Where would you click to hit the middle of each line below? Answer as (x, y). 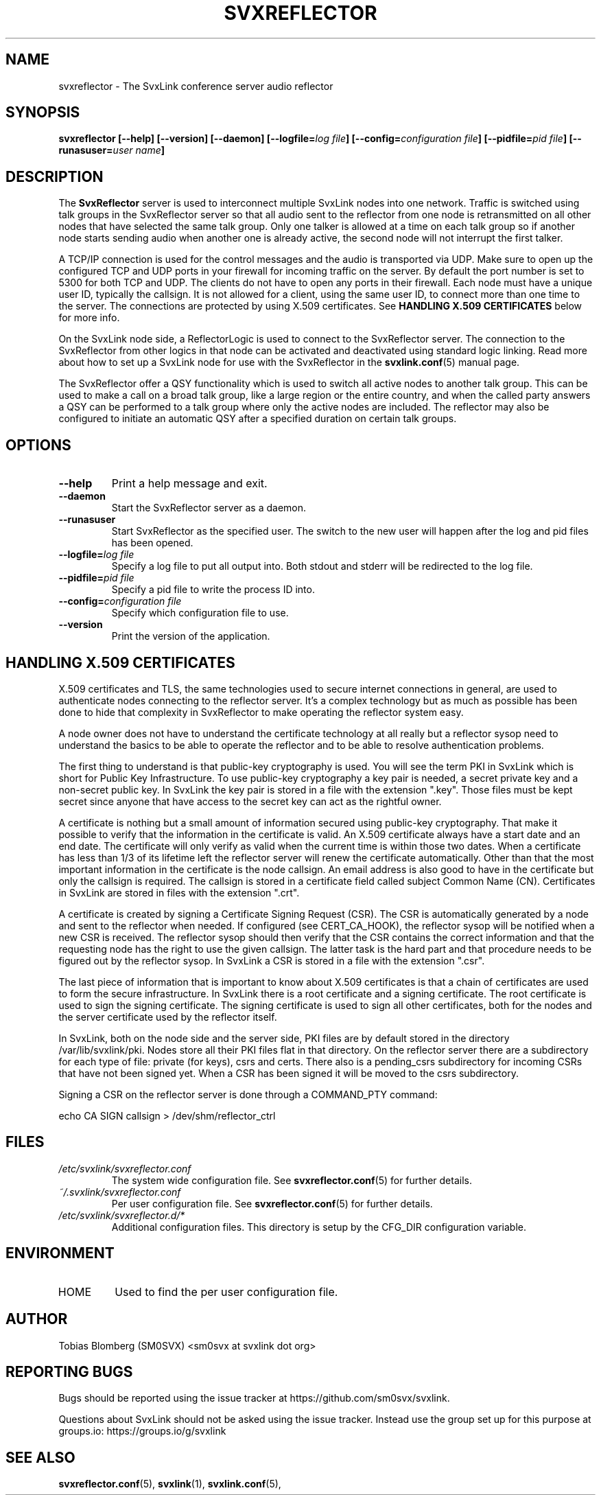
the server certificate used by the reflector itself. (168, 1017)
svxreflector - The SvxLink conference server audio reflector (196, 86)
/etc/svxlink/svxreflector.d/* (122, 1215)
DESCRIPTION (55, 176)
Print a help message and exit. (189, 484)
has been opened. (152, 543)
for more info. (89, 318)
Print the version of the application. (191, 636)
